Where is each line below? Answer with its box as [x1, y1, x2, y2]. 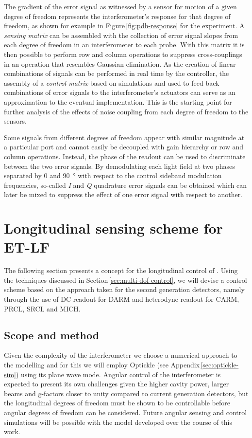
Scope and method [4, 327, 100, 342]
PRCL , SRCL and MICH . [4, 303, 81, 313]
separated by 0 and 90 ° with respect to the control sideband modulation [4, 170, 222, 181]
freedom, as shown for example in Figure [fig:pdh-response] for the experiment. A [4, 20, 245, 31]
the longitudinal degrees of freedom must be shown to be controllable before [4, 398, 230, 408]
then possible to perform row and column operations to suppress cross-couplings [4, 49, 242, 59]
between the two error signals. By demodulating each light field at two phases [4, 161, 235, 171]
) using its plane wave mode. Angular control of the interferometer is [16, 369, 221, 379]
